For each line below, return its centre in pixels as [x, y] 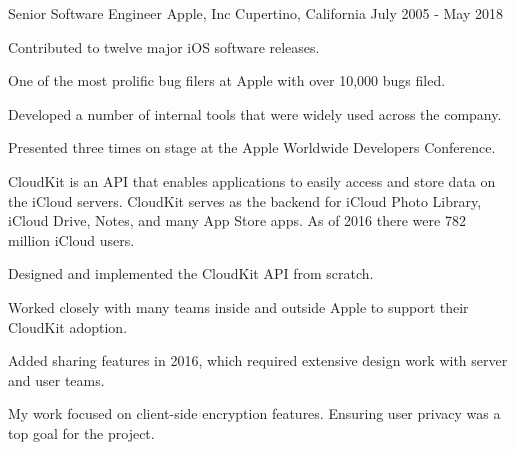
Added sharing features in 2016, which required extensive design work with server [258, 360]
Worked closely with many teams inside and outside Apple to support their [238, 306]
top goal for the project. [81, 432]
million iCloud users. [71, 239]
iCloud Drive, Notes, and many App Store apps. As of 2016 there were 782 [237, 220]
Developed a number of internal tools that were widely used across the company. [255, 113]
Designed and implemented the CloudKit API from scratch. [191, 273]
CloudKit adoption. [68, 326]
